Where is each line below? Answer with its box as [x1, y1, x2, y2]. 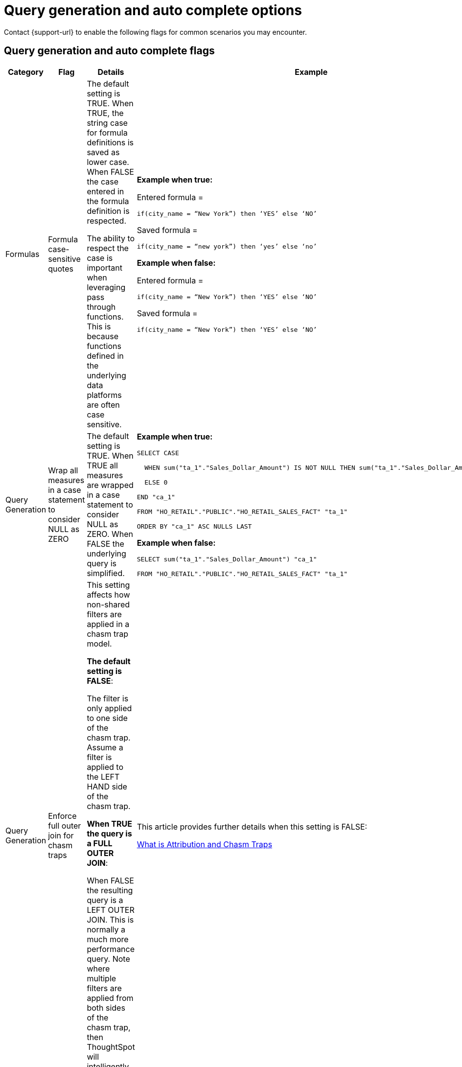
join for [48, 830, 74, 840]
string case [87, 117, 128, 128]
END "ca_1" [137, 493, 175, 501]
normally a [87, 924, 126, 934]
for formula [87, 127, 128, 138]
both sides [87, 1002, 125, 1013]
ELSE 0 [144, 478, 168, 486]
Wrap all [48, 465, 78, 475]
